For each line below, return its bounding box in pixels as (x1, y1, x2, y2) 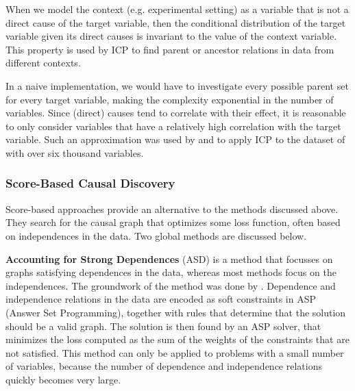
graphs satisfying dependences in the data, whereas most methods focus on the (5, 265, 336, 279)
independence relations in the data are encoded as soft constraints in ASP (5, 292, 316, 306)
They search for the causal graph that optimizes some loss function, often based (5, 215, 341, 229)
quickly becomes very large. (5, 372, 121, 386)
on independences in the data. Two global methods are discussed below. (5, 228, 307, 242)
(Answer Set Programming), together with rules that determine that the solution (5, 305, 346, 319)
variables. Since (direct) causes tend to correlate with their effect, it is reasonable (5, 105, 346, 120)
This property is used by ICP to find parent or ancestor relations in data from (5, 42, 334, 56)
